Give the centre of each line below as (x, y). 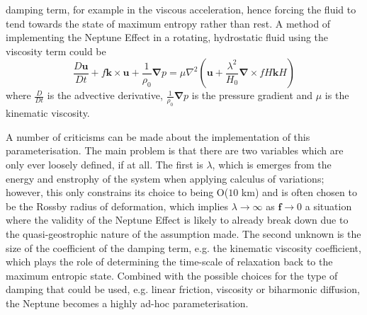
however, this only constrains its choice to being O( (117, 192)
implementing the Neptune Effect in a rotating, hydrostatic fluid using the (167, 37)
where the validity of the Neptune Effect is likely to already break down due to (177, 220)
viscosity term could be (56, 51)
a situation (328, 206)
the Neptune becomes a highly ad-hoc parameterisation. (127, 303)
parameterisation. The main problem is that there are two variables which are (175, 150)
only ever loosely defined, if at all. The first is (105, 164)
